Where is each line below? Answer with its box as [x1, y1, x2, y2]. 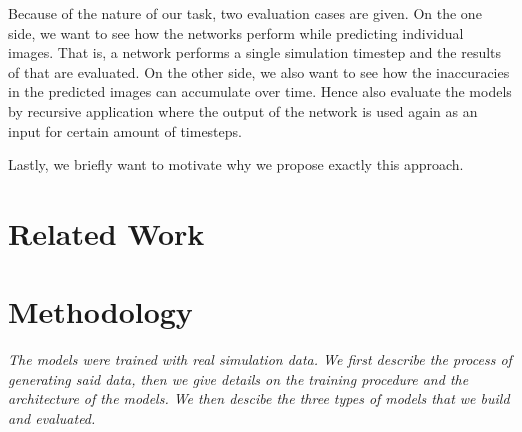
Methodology [8, 291, 193, 332]
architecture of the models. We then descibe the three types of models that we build [8, 388, 510, 409]
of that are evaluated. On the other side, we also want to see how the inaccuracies [8, 61, 510, 82]
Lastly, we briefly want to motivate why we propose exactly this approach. [8, 154, 464, 175]
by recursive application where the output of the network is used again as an [8, 100, 478, 121]
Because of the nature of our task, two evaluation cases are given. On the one [8, 3, 482, 23]
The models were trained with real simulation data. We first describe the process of [8, 349, 512, 370]
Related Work [8, 212, 205, 253]
